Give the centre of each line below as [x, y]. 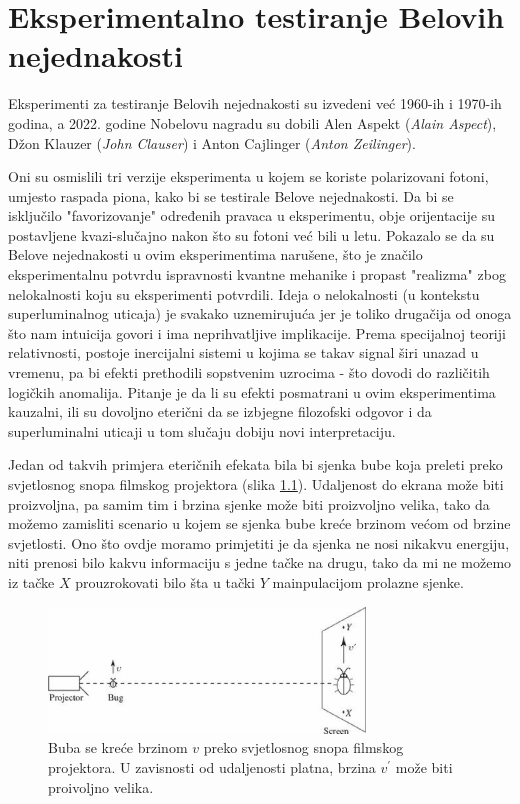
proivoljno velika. [101, 786]
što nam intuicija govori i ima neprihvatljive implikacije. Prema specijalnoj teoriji [257, 332]
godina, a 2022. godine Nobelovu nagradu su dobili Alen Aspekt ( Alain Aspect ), [252, 122]
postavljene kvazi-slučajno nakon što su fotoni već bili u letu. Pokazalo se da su [251, 234]
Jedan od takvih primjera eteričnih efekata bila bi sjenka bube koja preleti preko [255, 464]
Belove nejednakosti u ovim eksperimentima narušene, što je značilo [215, 254]
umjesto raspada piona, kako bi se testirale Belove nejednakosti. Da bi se [231, 195]
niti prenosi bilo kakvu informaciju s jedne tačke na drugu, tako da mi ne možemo [260, 562]
